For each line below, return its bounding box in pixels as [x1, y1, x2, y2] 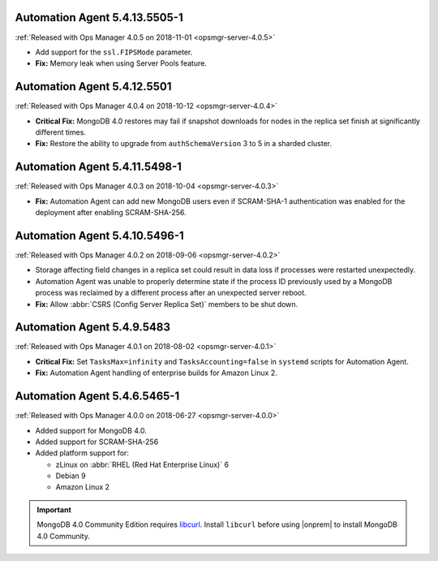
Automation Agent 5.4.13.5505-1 [15, 11, 183, 24]
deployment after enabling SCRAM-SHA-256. [35, 208, 187, 218]
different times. [35, 127, 87, 137]
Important [36, 504, 72, 515]
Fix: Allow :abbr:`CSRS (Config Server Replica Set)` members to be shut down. [35, 299, 298, 309]
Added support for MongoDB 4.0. [35, 425, 148, 435]
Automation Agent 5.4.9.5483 [15, 321, 170, 334]
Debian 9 [55, 471, 86, 481]
